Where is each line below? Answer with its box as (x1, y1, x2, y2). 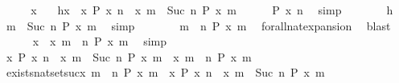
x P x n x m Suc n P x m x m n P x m (6, 48, 252, 65)
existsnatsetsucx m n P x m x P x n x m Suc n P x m (6, 64, 325, 81)
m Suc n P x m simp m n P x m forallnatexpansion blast (6, 17, 391, 34)
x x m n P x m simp (32, 33, 167, 49)
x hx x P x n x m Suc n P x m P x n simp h (31, 2, 393, 18)
